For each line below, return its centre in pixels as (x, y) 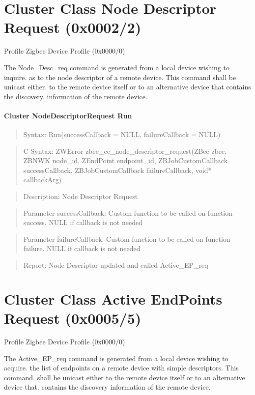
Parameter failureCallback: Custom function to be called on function (127, 239)
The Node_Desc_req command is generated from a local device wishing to (117, 67)
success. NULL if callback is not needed (83, 222)
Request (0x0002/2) (73, 27)
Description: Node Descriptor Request (81, 196)
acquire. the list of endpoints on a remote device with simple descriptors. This (121, 368)
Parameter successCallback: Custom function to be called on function (128, 212)
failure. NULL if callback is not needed (82, 248)
